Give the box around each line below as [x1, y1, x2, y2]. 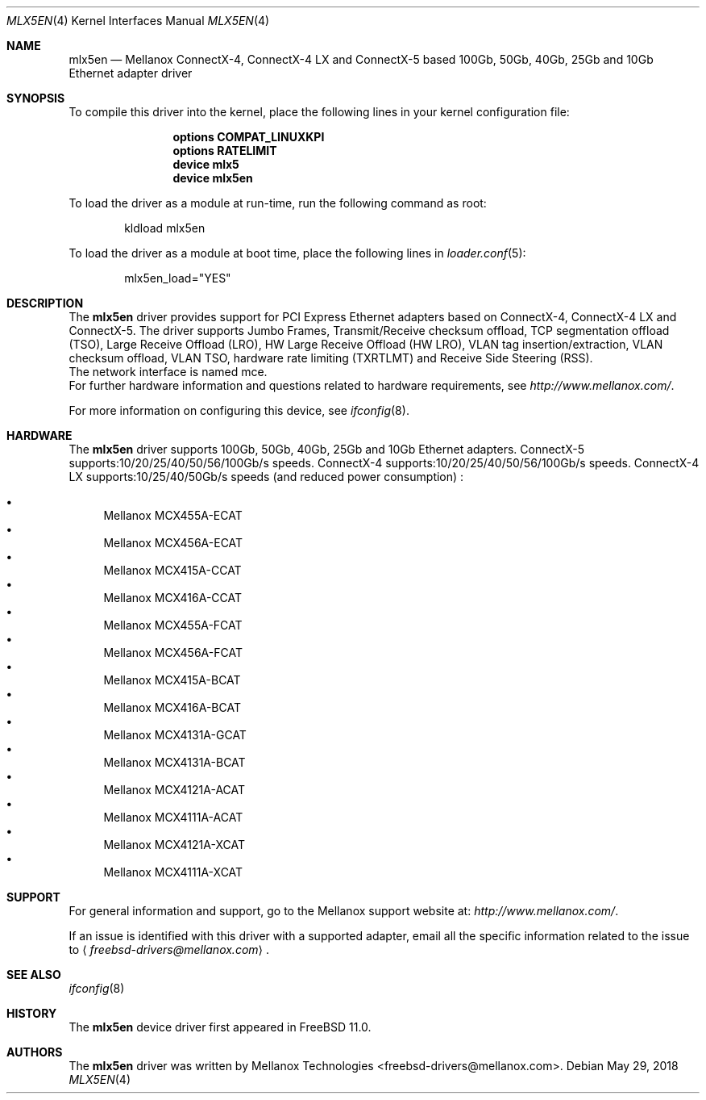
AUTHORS [6, 1045, 63, 1059]
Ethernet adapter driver [69, 66, 193, 80]
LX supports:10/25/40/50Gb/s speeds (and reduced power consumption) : [69, 470, 464, 483]
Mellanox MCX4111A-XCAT [103, 865, 243, 879]
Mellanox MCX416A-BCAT [103, 701, 241, 714]
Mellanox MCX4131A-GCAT [103, 728, 247, 742]
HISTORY [6, 1006, 57, 1020]
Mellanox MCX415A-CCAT [103, 563, 242, 577]
